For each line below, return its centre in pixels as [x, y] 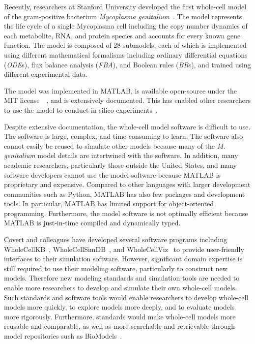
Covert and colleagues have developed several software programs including [115, 239]
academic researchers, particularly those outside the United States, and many [120, 165]
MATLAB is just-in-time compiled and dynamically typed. [92, 223]
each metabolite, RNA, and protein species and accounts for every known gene [122, 35]
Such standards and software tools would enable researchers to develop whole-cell [126, 297]
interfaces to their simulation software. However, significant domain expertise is [123, 259]
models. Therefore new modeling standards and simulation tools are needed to [122, 278]
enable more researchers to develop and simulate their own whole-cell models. [121, 288]
